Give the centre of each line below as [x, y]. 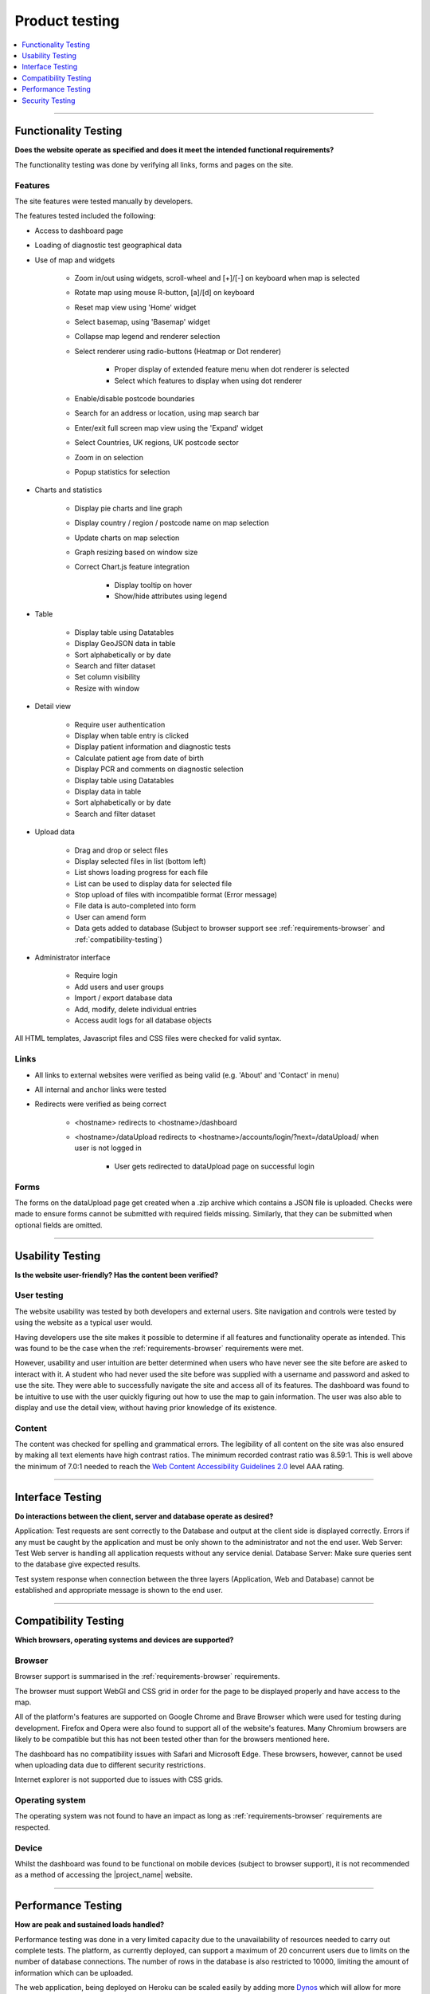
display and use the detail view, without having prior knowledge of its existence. [146, 1407]
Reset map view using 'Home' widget [135, 307]
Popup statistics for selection [122, 471]
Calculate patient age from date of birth [139, 758]
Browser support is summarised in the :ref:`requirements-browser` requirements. [147, 1677]
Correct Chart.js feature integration [132, 567]
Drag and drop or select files [121, 850]
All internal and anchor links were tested [100, 1090]
